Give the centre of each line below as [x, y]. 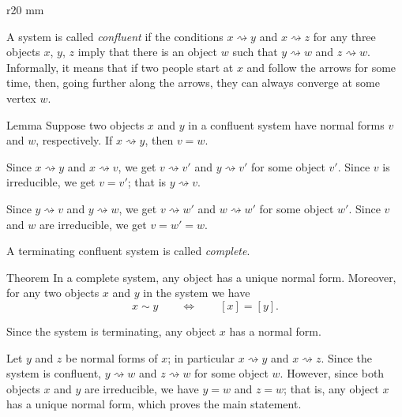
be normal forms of [112, 357]
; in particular [201, 357]
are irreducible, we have [141, 388]
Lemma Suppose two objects [75, 124]
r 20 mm [25, 9]
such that [255, 52]
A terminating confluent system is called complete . [128, 251]
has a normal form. [275, 331]
